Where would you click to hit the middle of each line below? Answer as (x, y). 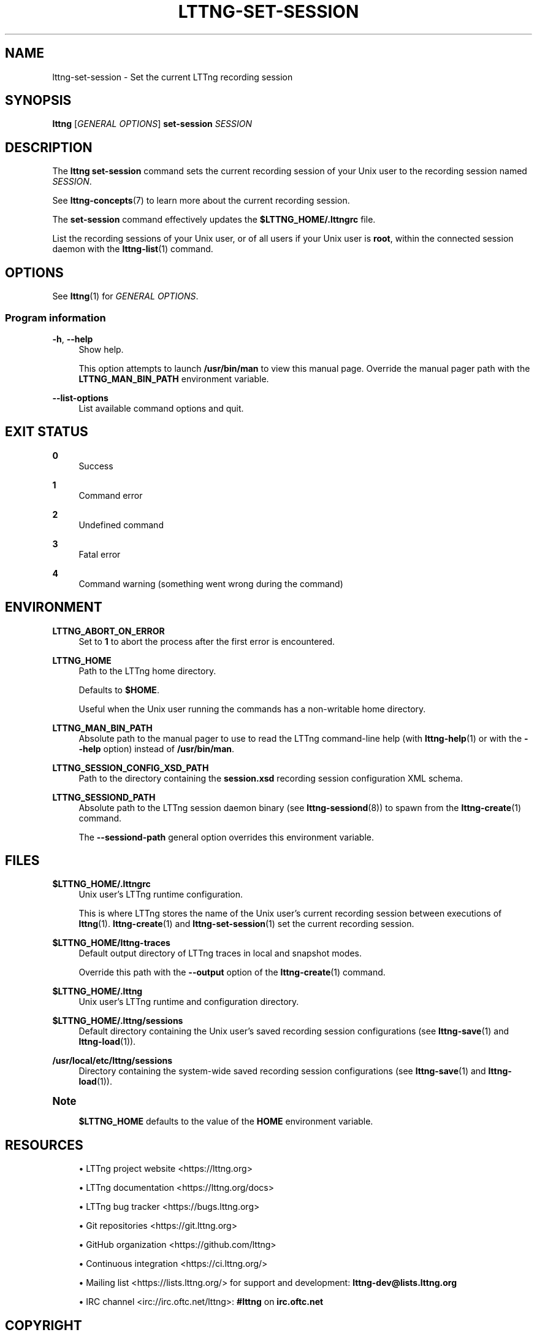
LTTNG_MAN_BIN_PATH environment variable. (174, 379)
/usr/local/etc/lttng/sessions (112, 1061)
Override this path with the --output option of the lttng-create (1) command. (232, 972)
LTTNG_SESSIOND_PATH (104, 797)
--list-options (80, 398)
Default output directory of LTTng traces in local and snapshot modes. (220, 953)
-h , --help (73, 339)
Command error (111, 495)
